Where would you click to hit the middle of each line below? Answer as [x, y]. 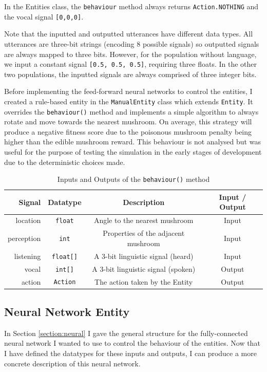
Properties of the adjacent [144, 233]
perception [24, 238]
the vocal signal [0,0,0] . [44, 16]
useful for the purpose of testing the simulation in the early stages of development [133, 152]
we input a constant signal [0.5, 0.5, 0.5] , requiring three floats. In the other [131, 64]
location [28, 220]
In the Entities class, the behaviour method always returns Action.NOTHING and [131, 6]
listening [27, 256]
